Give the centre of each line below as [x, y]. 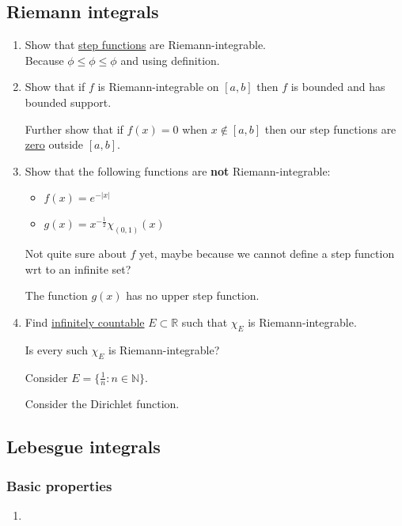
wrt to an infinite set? [78, 269]
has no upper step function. [193, 295]
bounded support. [68, 102]
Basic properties [59, 485]
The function [56, 295]
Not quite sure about [76, 254]
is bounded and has [338, 87]
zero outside [54, 144]
